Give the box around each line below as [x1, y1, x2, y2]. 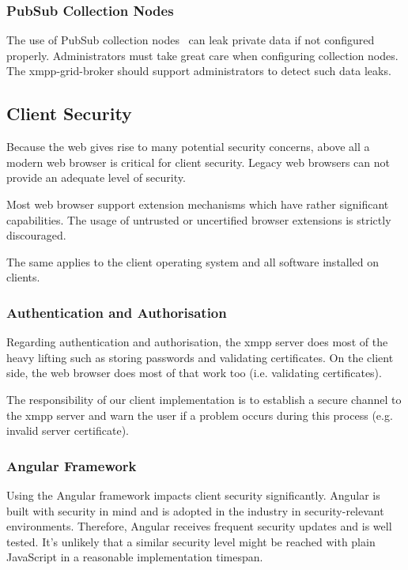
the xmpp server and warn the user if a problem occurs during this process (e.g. [6, 406, 393, 423]
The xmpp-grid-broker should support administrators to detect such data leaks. [6, 62, 391, 79]
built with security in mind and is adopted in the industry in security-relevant [6, 502, 384, 519]
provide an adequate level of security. [6, 169, 186, 186]
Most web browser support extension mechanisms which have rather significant [6, 195, 389, 212]
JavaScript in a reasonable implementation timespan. [6, 549, 263, 565]
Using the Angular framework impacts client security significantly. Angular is [6, 486, 380, 503]
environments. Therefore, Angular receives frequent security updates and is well [6, 518, 392, 534]
